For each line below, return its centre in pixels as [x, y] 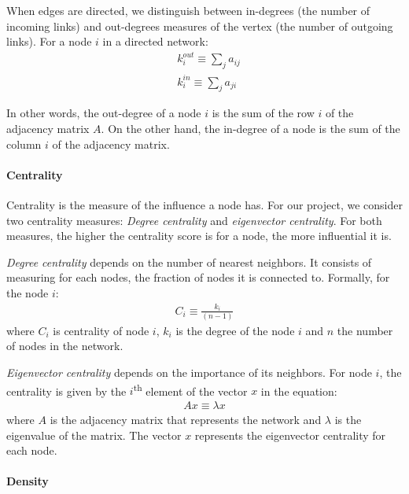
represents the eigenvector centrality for [290, 435]
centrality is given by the [66, 391]
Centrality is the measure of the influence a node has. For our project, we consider [204, 205]
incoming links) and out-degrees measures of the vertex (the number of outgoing [200, 26]
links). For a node [49, 41]
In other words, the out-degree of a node [104, 113]
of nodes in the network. [65, 346]
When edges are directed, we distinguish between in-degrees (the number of [188, 10]
